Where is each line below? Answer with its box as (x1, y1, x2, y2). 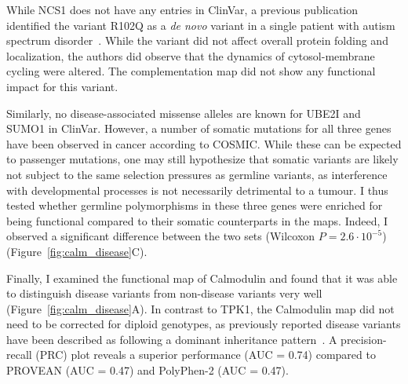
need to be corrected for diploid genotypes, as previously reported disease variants (6, 316, 401, 332)
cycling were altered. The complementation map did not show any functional (6, 63, 376, 79)
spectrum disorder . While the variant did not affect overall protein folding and (6, 32, 388, 49)
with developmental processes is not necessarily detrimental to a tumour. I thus (6, 181, 388, 198)
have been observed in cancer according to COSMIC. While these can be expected (6, 135, 402, 152)
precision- (341, 331, 387, 347)
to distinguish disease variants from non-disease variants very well (6, 285, 322, 302)
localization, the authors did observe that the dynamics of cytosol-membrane (6, 47, 375, 64)
